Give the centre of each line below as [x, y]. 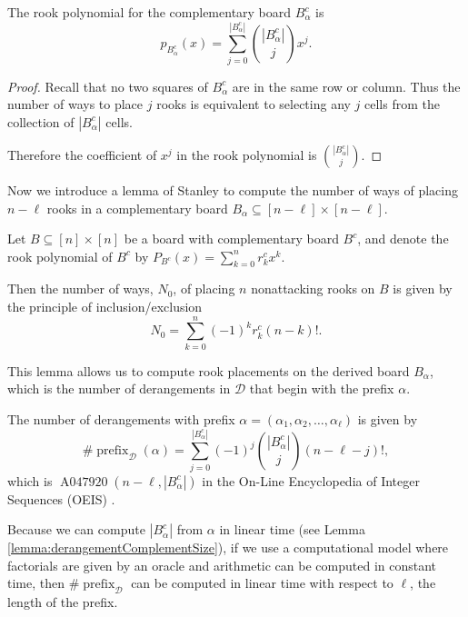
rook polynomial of [60, 256]
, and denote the [403, 239]
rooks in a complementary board [137, 208]
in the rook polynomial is [247, 154]
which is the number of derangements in [119, 388]
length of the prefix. [63, 602]
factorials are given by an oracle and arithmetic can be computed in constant [222, 565]
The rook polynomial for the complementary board [149, 12]
